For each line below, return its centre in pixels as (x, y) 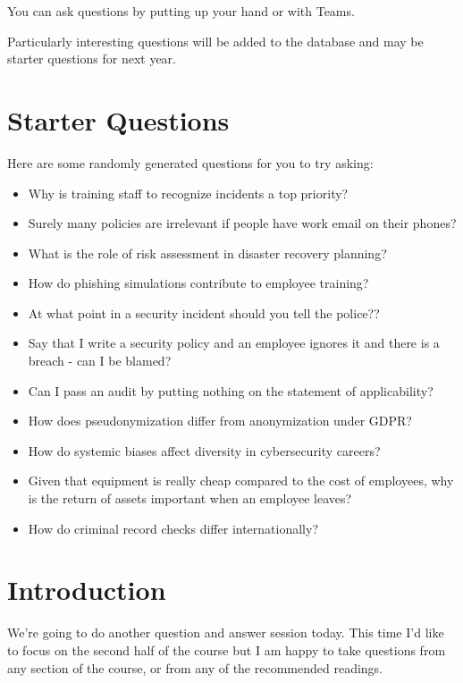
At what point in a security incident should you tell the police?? (204, 312)
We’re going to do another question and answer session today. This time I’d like (226, 632)
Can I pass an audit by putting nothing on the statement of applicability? (231, 390)
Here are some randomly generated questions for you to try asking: (190, 162)
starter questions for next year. (92, 59)
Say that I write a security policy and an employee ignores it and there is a (234, 343)
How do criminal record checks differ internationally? (173, 528)
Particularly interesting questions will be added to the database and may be (215, 41)
